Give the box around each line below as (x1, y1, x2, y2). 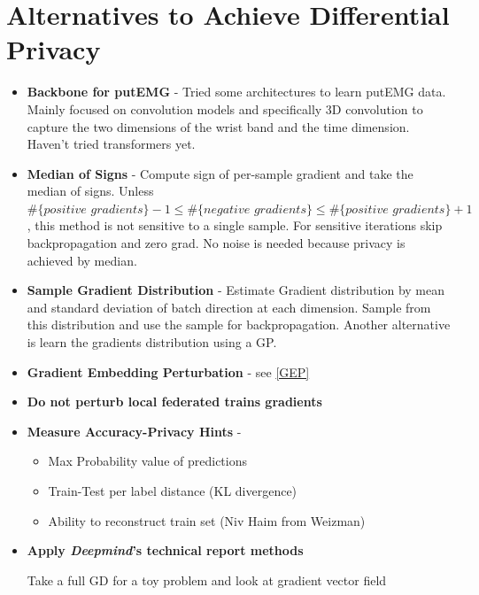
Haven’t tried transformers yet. (27, 135, 196, 153)
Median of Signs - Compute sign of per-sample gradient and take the (27, 164, 413, 182)
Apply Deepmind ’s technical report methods (27, 541, 304, 560)
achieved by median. (27, 251, 137, 269)
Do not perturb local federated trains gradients (27, 392, 322, 411)
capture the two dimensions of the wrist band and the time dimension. (27, 117, 410, 135)
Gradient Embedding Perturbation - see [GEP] (27, 362, 310, 381)
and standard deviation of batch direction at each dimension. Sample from (27, 297, 431, 316)
